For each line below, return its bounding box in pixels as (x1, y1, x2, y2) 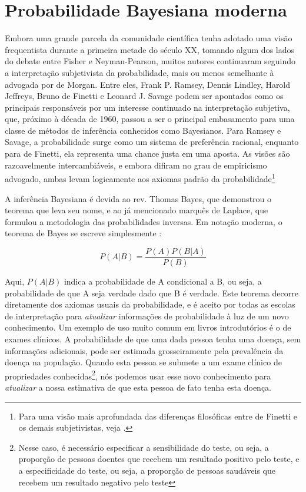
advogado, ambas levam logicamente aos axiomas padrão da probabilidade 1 (5, 171, 275, 184)
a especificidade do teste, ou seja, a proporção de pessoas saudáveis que (18, 464, 275, 476)
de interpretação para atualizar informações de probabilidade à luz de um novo (5, 309, 289, 322)
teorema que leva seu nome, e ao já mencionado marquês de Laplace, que (5, 204, 268, 216)
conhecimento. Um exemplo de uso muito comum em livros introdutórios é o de (5, 321, 291, 333)
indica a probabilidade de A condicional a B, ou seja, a (64, 275, 262, 287)
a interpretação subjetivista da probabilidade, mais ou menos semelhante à (5, 66, 274, 78)
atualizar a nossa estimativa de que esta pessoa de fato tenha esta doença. (5, 381, 272, 393)
